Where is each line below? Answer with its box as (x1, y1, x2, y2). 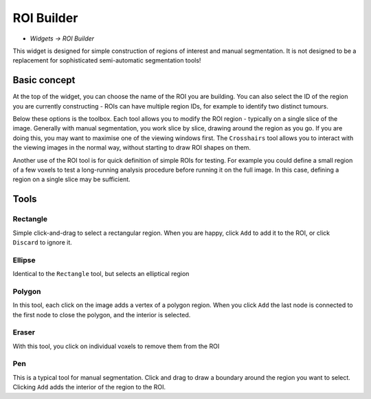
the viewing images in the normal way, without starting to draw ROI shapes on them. (12, 144, 251, 152)
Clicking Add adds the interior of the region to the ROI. (12, 383, 166, 391)
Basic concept (12, 74, 76, 86)
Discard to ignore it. (12, 238, 72, 247)
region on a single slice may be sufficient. (12, 175, 131, 183)
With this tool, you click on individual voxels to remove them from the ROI (12, 342, 220, 350)
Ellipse (12, 255, 36, 264)
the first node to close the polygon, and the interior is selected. (12, 310, 191, 319)
